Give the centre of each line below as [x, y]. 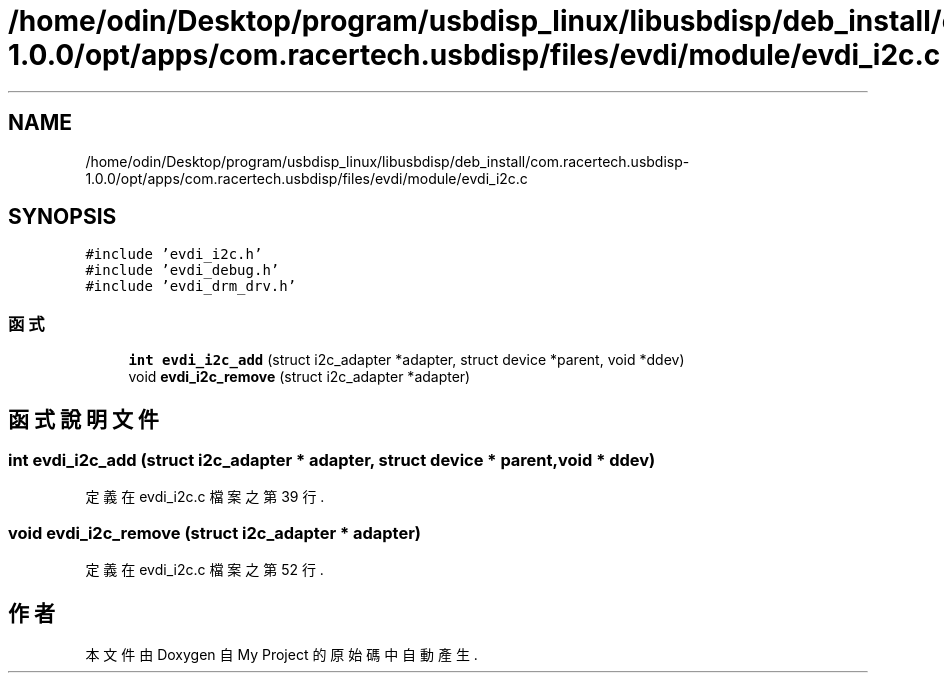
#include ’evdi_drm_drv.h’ [191, 286]
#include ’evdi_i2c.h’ [174, 254]
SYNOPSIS [62, 217]
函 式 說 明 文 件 [83, 419]
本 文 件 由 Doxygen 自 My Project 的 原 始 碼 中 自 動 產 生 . [281, 654]
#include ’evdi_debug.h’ [182, 270]
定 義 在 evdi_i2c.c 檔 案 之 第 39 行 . [205, 497]
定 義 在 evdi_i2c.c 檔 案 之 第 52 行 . [204, 570]
